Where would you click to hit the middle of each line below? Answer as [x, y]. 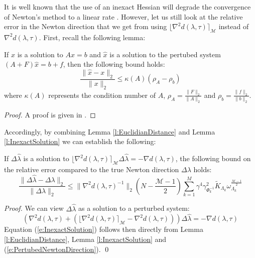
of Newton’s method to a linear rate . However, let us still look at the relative [123, 16]
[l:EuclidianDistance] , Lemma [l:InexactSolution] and [85, 239]
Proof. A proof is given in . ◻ [50, 115]
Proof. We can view [34, 208]
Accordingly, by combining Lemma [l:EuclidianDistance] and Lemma [110, 131]
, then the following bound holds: [114, 64]
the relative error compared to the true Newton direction [92, 169]
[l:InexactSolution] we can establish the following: [80, 141]
